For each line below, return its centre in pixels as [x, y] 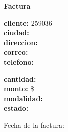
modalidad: [23, 98]
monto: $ [19, 89]
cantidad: [20, 79]
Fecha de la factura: [34, 125]
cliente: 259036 [28, 23]
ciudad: [17, 33]
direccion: [21, 42]
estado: [16, 108]
